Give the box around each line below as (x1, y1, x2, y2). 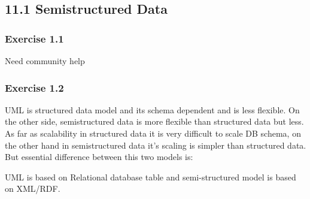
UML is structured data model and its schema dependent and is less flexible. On (5, 103, 300, 116)
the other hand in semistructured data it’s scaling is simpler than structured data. (5, 138, 306, 151)
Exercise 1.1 (5, 31, 64, 46)
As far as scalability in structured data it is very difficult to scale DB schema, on (5, 127, 301, 139)
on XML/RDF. (5, 182, 60, 195)
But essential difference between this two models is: (5, 150, 193, 163)
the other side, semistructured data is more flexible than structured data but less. (5, 115, 304, 128)
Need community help (5, 55, 85, 67)
